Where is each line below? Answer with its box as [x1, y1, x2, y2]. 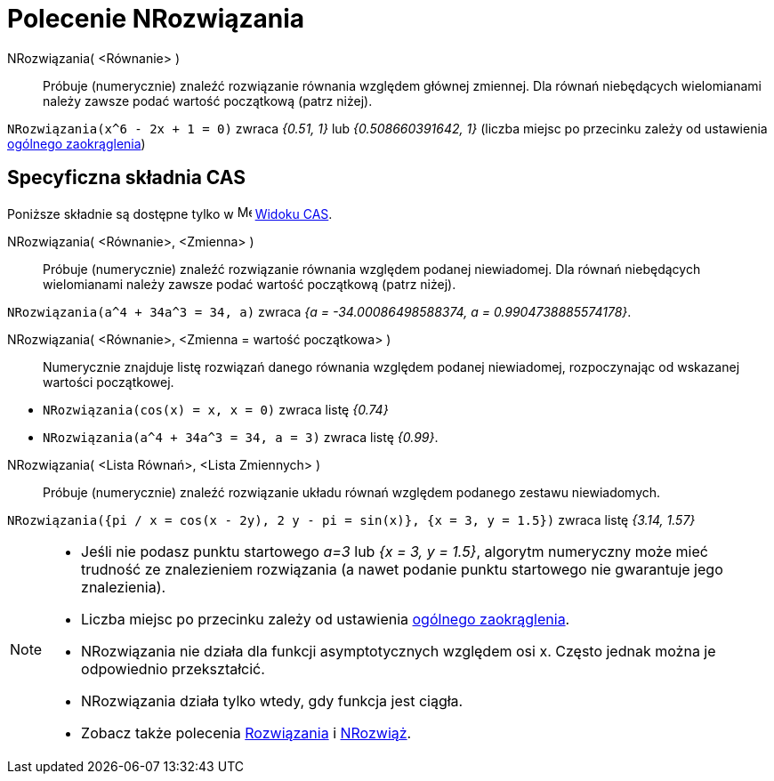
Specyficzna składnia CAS [7, 166, 246, 189]
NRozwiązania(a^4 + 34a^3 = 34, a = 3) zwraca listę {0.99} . [43, 429, 439, 445]
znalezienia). [81, 577, 166, 596]
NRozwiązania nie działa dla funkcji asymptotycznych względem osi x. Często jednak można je [81, 641, 716, 660]
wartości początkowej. [43, 374, 174, 390]
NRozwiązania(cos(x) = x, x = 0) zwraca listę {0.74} [43, 401, 389, 417]
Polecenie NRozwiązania [7, 4, 305, 34]
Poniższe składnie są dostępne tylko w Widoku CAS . [7, 205, 333, 221]
